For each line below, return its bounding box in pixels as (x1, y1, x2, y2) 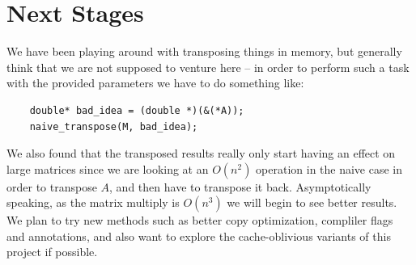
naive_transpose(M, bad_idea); (29, 120, 198, 132)
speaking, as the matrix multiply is (6, 194, 180, 211)
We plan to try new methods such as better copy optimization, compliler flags (6, 212, 393, 229)
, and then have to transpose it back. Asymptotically (109, 178, 371, 195)
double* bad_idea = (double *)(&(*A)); (29, 104, 244, 116)
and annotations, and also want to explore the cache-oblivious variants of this (6, 227, 391, 244)
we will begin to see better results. (227, 194, 397, 211)
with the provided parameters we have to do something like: (6, 74, 304, 91)
